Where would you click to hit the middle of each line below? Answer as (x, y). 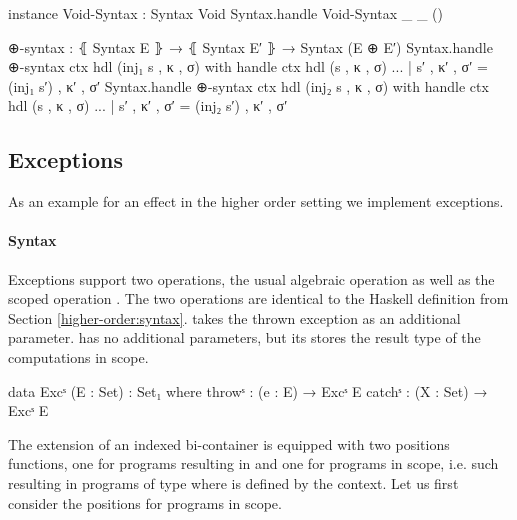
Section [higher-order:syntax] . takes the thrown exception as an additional (234, 317)
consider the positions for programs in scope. (145, 502)
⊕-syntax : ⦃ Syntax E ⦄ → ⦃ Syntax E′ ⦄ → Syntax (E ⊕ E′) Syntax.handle (250, 46)
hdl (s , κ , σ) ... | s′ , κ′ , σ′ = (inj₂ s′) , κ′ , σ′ (148, 105)
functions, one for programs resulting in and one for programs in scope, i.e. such (253, 463)
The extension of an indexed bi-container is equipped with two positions (229, 443)
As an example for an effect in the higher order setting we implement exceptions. (256, 201)
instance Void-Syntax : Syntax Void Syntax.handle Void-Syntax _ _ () (225, 13)
